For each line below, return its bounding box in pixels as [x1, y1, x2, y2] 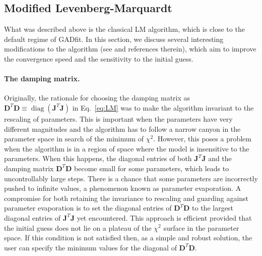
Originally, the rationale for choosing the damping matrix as [4, 92, 190, 103]
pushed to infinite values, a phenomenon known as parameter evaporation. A [4, 183, 241, 193]
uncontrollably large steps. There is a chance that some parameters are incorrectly [4, 173, 258, 183]
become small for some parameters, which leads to [74, 163, 229, 173]
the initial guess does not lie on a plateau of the [4, 222, 152, 233]
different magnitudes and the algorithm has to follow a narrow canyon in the [4, 123, 241, 134]
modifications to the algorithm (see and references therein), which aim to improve [4, 43, 256, 54]
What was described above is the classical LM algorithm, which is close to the [4, 24, 245, 34]
